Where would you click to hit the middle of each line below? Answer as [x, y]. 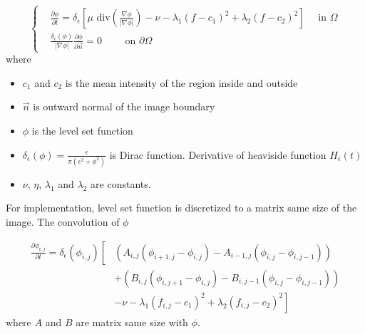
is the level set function [82, 130]
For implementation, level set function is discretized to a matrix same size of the [181, 208]
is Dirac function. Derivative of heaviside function [218, 154]
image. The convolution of [63, 222]
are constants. [121, 183]
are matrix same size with [132, 322]
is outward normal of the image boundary [124, 106]
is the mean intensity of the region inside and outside [181, 82]
